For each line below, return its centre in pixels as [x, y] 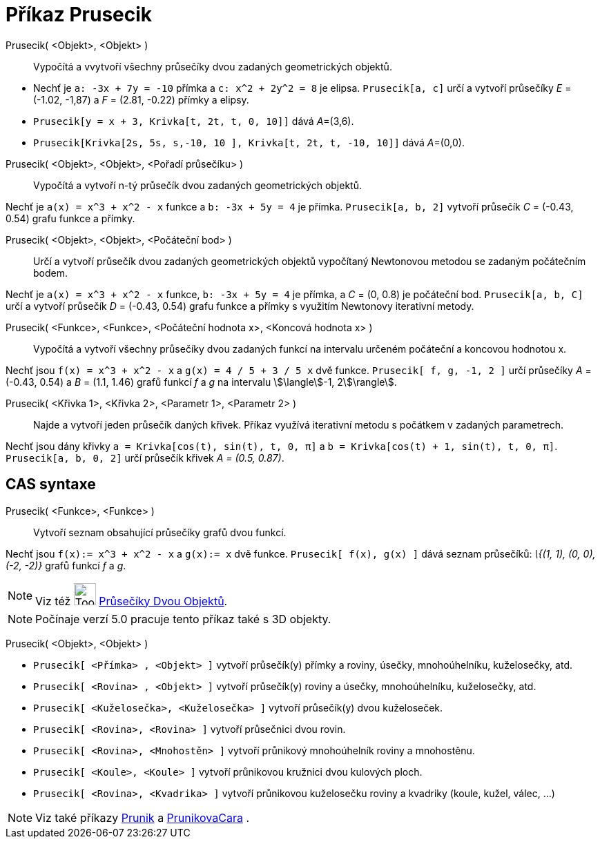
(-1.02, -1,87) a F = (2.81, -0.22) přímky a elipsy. [141, 99]
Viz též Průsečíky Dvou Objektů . [132, 601]
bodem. [50, 273]
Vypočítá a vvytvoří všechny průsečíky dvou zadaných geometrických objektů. [213, 66]
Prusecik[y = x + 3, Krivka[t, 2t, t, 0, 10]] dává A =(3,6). [194, 121]
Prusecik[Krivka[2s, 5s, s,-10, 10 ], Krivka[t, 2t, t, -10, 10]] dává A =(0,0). [249, 142]
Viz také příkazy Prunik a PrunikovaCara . [143, 817]
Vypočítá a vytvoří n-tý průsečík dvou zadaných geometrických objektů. [197, 185]
